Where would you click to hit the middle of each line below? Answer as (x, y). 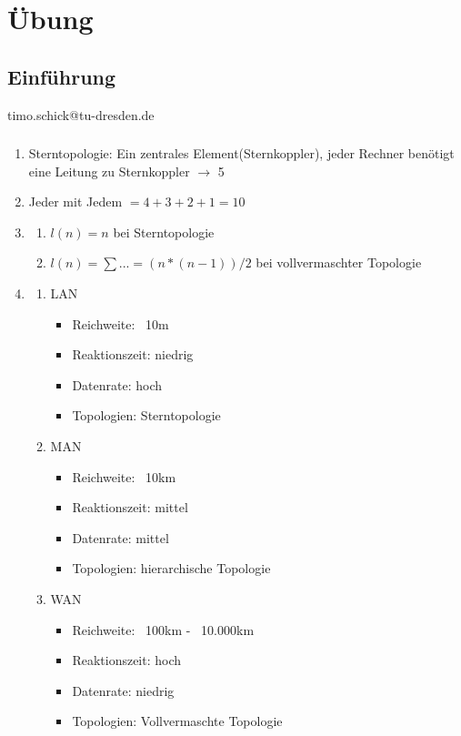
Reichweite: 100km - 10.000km (163, 629)
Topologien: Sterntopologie (146, 415)
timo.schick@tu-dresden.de (81, 114)
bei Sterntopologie (164, 232)
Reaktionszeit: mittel (130, 507)
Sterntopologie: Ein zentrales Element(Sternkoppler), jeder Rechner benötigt (241, 153)
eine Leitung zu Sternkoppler (109, 171)
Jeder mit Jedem (75, 202)
